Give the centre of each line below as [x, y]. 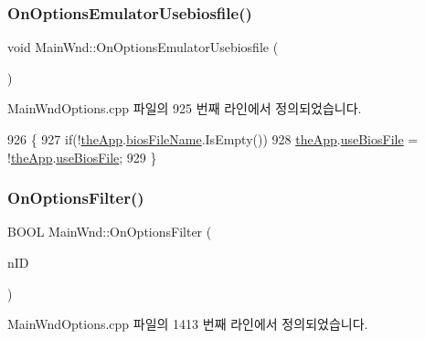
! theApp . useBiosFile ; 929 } [82, 157]
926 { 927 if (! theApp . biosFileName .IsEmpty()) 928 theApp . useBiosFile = [213, 139]
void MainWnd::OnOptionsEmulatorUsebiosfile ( [143, 47]
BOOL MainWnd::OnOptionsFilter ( [110, 232]
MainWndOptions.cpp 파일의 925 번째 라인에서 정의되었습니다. [185, 108]
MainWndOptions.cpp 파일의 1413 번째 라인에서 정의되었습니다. [188, 324]
